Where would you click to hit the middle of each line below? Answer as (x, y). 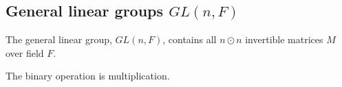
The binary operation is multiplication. (88, 76)
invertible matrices (284, 39)
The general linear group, (59, 39)
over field (25, 52)
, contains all (190, 39)
